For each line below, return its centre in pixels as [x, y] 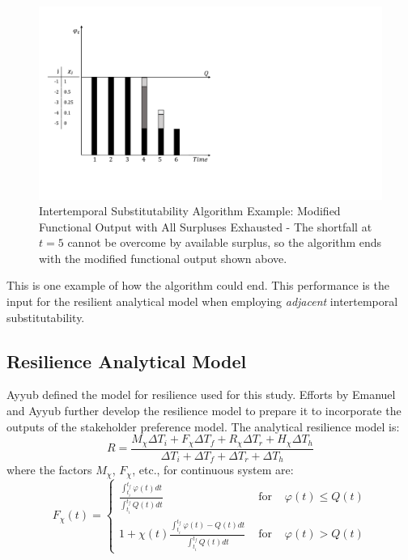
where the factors [49, 470]
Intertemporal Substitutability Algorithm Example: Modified [190, 211]
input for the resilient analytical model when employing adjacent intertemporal [202, 301]
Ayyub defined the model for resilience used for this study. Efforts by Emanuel [201, 395]
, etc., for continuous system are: [213, 470]
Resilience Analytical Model [127, 361]
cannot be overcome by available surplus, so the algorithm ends [225, 242]
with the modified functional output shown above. [163, 258]
